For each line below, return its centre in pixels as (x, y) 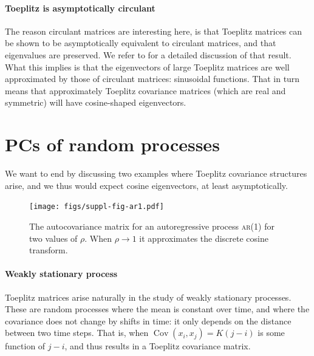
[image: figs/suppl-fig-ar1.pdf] (97, 207)
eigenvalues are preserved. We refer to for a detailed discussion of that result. (148, 54)
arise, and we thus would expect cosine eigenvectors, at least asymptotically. (146, 185)
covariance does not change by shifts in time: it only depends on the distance (148, 320)
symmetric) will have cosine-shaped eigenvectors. (96, 102)
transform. (49, 250)
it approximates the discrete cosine (204, 238)
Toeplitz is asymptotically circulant (80, 8)
